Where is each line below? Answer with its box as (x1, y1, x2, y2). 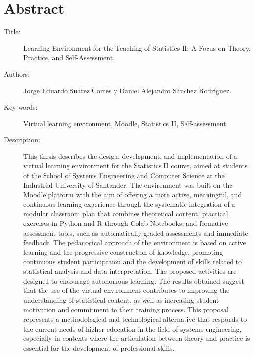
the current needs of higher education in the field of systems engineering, (23, 323, 242, 334)
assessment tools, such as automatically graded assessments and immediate (23, 227, 248, 238)
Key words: (4, 102, 38, 112)
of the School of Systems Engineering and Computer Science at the (23, 170, 225, 180)
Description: (4, 134, 40, 145)
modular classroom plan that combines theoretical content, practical (23, 208, 228, 219)
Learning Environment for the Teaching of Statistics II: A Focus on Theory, (23, 43, 251, 53)
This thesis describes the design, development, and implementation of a (23, 151, 237, 161)
